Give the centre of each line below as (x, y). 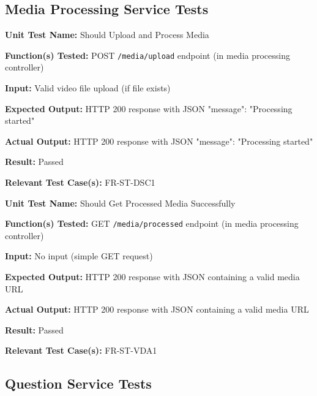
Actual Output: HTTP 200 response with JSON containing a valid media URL (157, 309)
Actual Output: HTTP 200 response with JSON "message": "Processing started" (159, 141)
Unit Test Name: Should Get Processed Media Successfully (120, 203)
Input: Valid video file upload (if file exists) (88, 88)
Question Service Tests (78, 383)
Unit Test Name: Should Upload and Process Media (107, 35)
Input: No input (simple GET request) (79, 256)
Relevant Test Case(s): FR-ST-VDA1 (81, 350)
